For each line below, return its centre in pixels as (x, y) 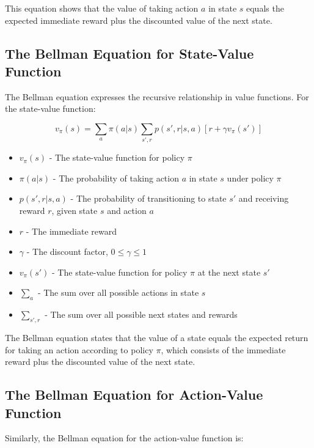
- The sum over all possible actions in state (118, 292)
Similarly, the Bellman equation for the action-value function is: (124, 438)
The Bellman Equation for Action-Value (134, 395)
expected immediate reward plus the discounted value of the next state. (139, 20)
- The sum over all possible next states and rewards (141, 314)
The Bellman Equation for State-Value (130, 53)
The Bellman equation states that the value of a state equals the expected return (157, 338)
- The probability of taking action (116, 178)
